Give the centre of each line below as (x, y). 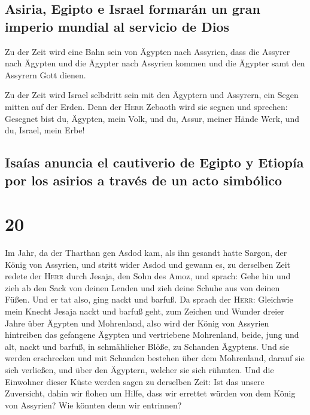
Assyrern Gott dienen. (45, 74)
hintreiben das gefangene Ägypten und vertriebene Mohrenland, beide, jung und (152, 335)
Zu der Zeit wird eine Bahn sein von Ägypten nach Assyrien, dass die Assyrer (148, 51)
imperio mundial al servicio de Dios (117, 26)
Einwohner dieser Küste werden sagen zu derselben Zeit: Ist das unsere (135, 381)
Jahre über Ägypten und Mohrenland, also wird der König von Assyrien (137, 323)
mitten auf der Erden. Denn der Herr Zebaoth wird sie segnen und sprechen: (146, 106)
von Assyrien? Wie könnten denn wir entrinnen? (93, 405)
